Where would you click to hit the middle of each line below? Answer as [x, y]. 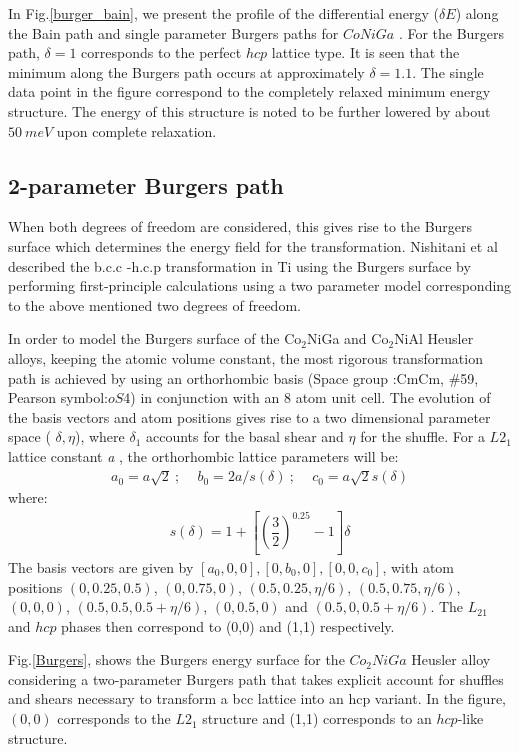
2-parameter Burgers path [146, 184]
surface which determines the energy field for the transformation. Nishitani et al [253, 245]
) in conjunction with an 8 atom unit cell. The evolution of [310, 397]
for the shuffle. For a [422, 436]
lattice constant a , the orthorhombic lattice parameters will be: [203, 455]
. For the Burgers [451, 32]
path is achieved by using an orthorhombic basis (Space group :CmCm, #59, [243, 377]
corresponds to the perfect [161, 52]
